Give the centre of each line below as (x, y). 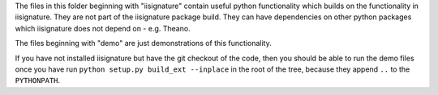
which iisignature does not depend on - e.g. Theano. (103, 28)
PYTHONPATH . (38, 81)
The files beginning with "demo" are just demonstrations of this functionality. (143, 43)
